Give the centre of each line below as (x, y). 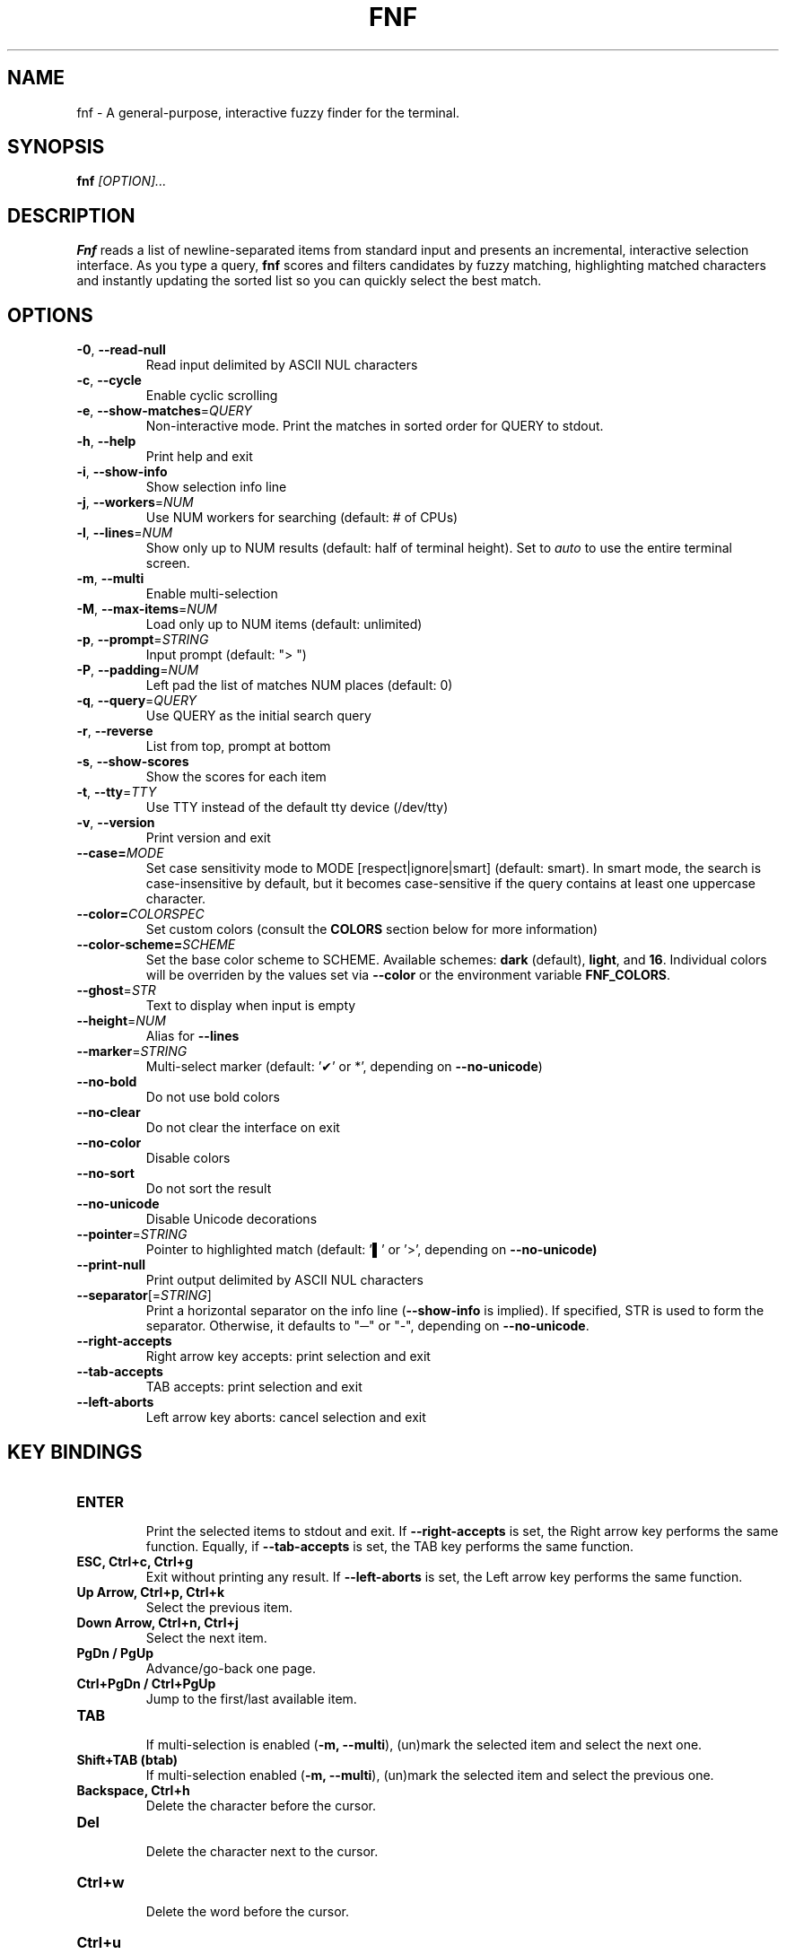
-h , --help (106, 441)
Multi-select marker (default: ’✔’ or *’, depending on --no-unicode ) (344, 1067)
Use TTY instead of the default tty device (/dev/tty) (297, 807)
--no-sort (105, 1173)
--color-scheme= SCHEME (156, 945)
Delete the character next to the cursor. (262, 1851)
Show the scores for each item (236, 777)
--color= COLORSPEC (140, 914)
